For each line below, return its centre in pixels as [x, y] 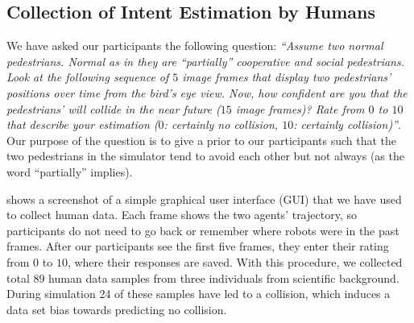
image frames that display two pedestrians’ [287, 77]
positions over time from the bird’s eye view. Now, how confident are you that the [207, 92]
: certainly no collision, [221, 124]
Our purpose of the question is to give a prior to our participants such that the [202, 140]
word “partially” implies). [70, 171]
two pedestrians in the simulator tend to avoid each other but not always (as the [205, 156]
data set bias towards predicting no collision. [117, 309]
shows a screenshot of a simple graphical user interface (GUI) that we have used [204, 199]
